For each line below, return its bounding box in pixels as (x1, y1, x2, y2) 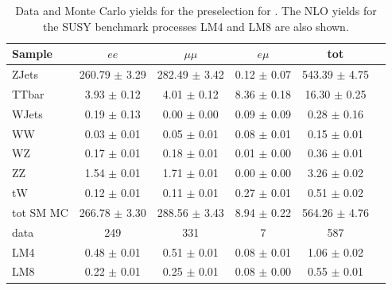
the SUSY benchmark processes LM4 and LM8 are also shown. (43, 17, 349, 34)
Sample (12, 45, 52, 62)
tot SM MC (12, 203, 68, 220)
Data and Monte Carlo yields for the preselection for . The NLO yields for (15, 2, 377, 18)
